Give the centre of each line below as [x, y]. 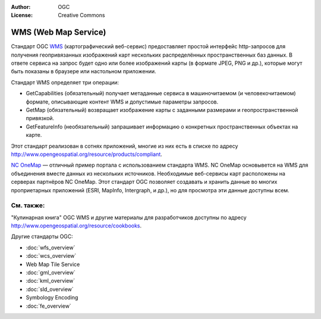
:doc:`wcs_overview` [51, 256]
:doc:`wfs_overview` [51, 248]
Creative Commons [81, 15]
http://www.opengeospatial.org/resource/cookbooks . [76, 226]
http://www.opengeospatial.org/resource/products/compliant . [87, 154]
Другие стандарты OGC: [42, 237]
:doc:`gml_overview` [51, 273]
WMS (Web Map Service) [59, 32]
